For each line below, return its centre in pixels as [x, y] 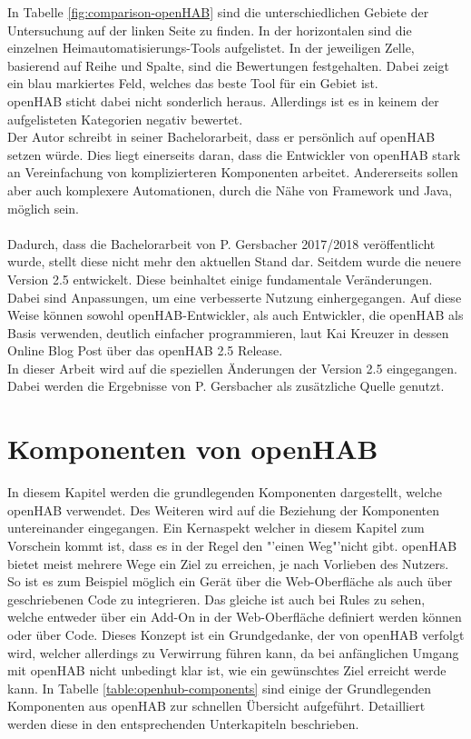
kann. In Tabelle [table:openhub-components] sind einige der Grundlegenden [220, 688]
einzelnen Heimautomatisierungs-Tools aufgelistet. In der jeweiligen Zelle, [211, 48]
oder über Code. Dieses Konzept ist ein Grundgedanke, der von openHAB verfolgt [236, 634]
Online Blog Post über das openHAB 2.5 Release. [145, 350]
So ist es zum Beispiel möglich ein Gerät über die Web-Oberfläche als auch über [230, 581]
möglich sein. [44, 208]
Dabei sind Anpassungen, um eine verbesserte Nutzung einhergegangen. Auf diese [235, 297]
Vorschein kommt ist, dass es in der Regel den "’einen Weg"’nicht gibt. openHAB [232, 545]
